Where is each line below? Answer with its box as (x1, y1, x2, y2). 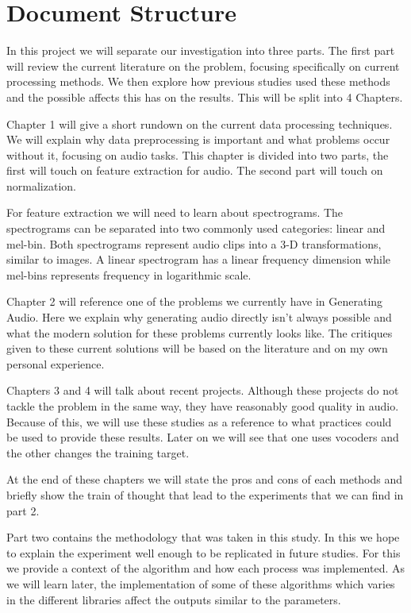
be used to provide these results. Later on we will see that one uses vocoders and (6, 429, 399, 445)
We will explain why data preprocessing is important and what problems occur (6, 131, 390, 148)
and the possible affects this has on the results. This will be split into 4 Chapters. (6, 88, 403, 105)
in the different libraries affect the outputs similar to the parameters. (6, 591, 341, 607)
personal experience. (6, 355, 105, 372)
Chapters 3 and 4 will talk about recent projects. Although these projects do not (6, 382, 399, 399)
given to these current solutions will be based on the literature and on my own (6, 340, 388, 357)
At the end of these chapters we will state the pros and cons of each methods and (6, 471, 403, 488)
